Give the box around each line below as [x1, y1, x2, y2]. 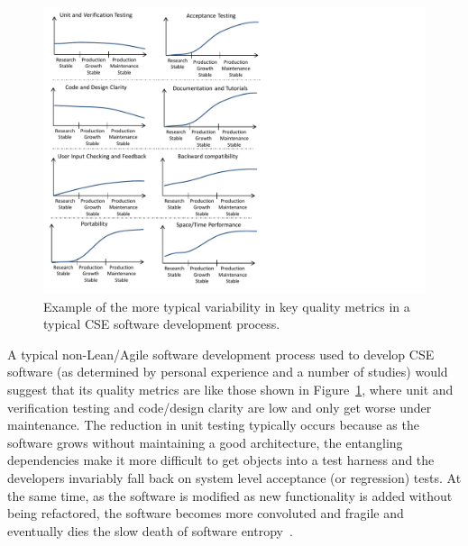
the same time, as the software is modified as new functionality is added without [7, 486, 453, 505]
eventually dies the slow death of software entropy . [7, 521, 293, 540]
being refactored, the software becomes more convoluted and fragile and [7, 504, 404, 523]
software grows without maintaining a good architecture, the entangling [7, 432, 403, 451]
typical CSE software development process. [43, 314, 280, 333]
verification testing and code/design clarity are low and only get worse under [7, 397, 432, 416]
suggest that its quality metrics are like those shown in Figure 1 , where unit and [7, 379, 454, 398]
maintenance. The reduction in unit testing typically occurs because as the [7, 415, 419, 434]
